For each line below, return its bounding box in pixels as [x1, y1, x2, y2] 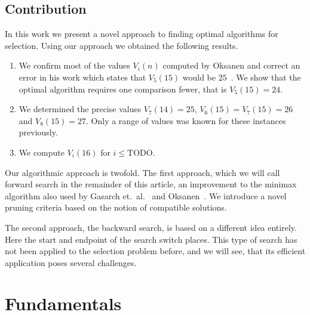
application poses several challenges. [5, 256, 137, 268]
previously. [19, 126, 58, 138]
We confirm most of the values [19, 59, 130, 72]
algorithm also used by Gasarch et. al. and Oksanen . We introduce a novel [5, 189, 287, 202]
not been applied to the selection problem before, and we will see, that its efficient [5, 245, 306, 257]
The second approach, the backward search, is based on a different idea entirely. [5, 221, 297, 233]
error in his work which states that [19, 70, 146, 83]
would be [182, 70, 216, 83]
